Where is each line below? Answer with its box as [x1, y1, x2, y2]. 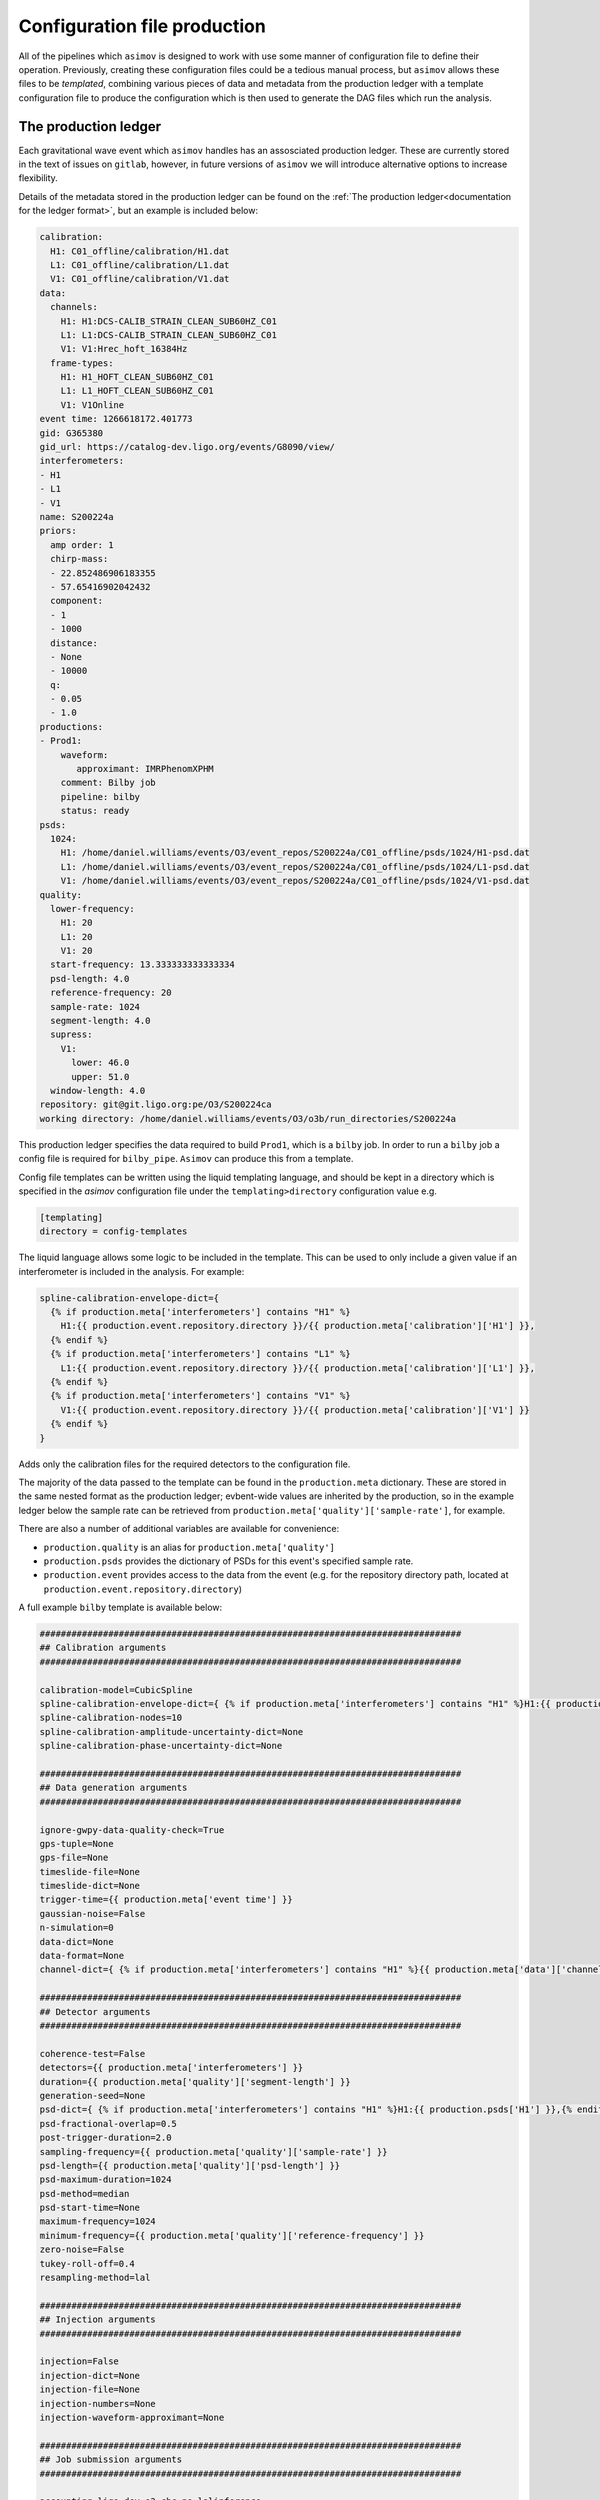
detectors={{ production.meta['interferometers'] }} [39, 2062, 304, 2074]
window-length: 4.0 [50, 1085, 146, 1096]
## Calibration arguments [39, 1642, 167, 1654]
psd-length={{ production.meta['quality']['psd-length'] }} [39, 2160, 341, 2171]
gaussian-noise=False [39, 1908, 146, 1919]
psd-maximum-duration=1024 [39, 2174, 172, 2185]
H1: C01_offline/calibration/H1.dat [50, 245, 230, 257]
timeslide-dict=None [39, 1880, 140, 1892]
